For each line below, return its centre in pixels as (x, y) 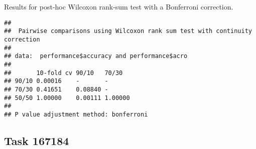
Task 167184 (37, 140)
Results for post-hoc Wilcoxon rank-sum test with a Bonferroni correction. (119, 6)
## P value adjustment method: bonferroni (76, 114)
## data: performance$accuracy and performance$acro (96, 56)
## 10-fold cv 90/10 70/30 (63, 73)
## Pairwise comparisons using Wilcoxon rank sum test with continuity (128, 31)
